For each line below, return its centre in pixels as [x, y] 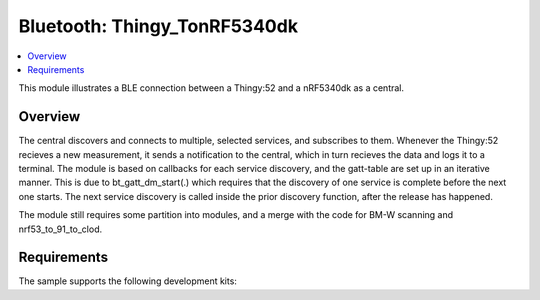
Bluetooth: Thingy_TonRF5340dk [158, 26]
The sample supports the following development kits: [127, 281]
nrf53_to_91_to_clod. [60, 229]
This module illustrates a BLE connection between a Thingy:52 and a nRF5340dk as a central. [211, 88]
